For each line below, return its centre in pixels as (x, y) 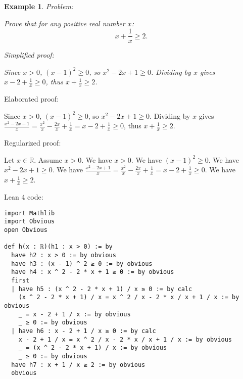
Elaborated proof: (32, 99)
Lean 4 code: (24, 197)
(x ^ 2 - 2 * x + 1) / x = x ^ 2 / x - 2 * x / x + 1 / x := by (129, 297)
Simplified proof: (29, 55)
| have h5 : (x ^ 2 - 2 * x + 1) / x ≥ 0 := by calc (102, 289)
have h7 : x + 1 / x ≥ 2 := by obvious (78, 365)
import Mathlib (30, 213)
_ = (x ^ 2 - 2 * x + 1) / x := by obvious (93, 348)
